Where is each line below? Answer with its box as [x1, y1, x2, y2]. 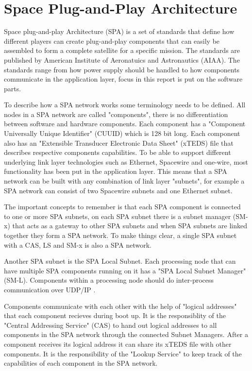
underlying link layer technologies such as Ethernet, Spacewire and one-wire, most [4, 156, 248, 167]
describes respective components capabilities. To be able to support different [4, 147, 231, 157]
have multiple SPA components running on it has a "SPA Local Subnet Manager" [4, 265, 246, 275]
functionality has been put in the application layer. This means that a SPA [4, 166, 227, 176]
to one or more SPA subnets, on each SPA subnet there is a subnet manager [4, 211, 231, 221]
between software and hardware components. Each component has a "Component [4, 118, 246, 129]
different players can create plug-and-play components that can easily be [4, 35, 220, 46]
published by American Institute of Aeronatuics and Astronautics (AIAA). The [4, 54, 240, 65]
